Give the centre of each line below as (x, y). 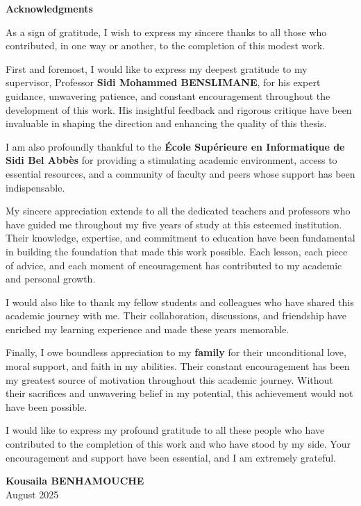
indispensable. (35, 187)
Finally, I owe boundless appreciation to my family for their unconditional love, (176, 352)
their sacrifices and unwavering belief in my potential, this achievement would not (179, 393)
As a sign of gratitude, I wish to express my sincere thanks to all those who (166, 32)
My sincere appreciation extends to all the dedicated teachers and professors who (178, 211)
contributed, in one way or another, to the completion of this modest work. (165, 45)
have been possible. (47, 406)
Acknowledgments (49, 8)
